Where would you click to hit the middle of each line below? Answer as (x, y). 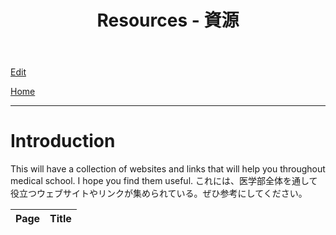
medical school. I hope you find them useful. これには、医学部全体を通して (164, 181)
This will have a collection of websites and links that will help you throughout (168, 169)
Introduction (63, 141)
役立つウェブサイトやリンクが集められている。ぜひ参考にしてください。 (159, 193)
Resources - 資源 (168, 20)
